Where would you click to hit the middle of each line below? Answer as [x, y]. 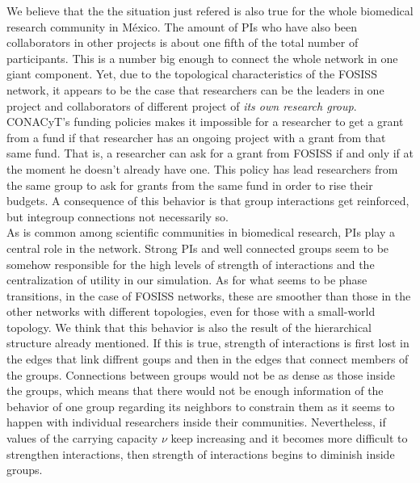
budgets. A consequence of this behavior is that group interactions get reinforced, [208, 201]
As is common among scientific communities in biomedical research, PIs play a [201, 232]
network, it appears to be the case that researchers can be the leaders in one [195, 89]
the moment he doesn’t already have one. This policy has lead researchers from [202, 168]
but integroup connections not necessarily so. [118, 216]
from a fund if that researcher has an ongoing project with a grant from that [196, 137]
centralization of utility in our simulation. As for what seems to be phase [187, 280]
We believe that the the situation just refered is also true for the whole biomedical [210, 10]
